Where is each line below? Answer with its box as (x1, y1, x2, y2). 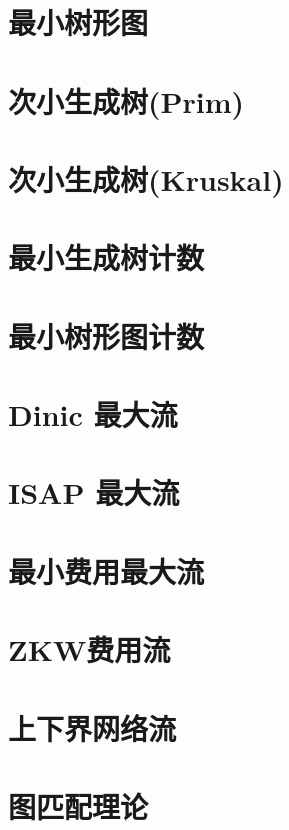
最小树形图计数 (8, 315, 205, 356)
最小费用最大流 (8, 550, 205, 591)
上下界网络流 (8, 707, 177, 748)
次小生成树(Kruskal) (8, 158, 284, 199)
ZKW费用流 (8, 629, 171, 670)
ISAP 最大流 (8, 472, 180, 513)
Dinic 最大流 (8, 394, 178, 435)
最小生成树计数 (8, 237, 205, 278)
